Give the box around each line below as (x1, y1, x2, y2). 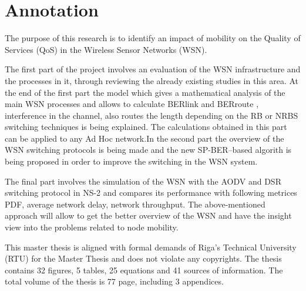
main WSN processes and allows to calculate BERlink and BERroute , (5, 98, 259, 110)
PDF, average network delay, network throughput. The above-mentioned (5, 198, 265, 210)
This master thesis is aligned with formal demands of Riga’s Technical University (5, 240, 297, 253)
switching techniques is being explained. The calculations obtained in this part (5, 121, 287, 133)
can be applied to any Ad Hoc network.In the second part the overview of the (5, 132, 284, 144)
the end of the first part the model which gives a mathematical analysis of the (5, 86, 285, 98)
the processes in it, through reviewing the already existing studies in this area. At (5, 74, 299, 86)
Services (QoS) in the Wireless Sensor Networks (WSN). (5, 43, 207, 55)
